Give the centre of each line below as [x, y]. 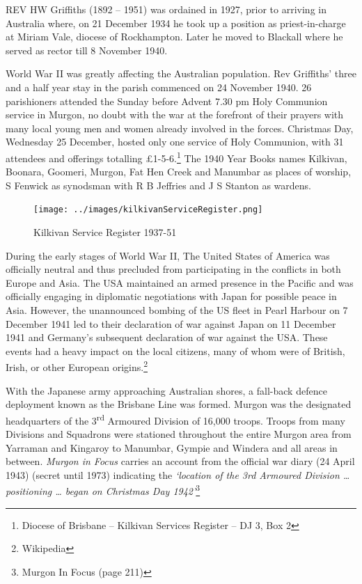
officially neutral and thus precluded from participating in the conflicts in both [173, 269]
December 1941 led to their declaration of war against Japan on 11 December [171, 323]
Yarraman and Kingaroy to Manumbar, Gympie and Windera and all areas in [172, 447]
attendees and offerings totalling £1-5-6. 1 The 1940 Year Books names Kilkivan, [176, 157]
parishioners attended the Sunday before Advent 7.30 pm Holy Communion [167, 101]
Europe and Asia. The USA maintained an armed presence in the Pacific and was [180, 282]
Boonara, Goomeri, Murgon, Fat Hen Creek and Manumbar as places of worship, [179, 172]
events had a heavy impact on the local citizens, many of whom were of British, [175, 350]
